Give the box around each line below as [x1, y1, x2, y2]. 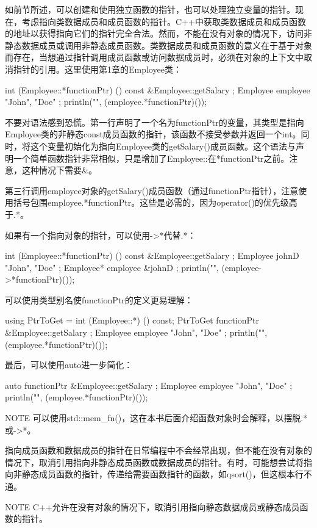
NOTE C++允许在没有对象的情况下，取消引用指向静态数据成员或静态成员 [5, 500, 300, 513]
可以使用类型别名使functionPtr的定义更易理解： [5, 293, 193, 306]
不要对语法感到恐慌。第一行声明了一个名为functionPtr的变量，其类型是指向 [5, 115, 304, 128]
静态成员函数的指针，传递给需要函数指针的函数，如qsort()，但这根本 [21, 468, 295, 480]
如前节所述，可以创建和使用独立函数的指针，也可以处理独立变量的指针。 [5, 3, 295, 15]
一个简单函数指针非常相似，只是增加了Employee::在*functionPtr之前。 [13, 151, 290, 164]
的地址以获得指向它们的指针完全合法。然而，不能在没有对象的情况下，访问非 [5, 27, 312, 40]
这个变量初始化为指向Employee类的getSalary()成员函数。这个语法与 [30, 139, 296, 152]
